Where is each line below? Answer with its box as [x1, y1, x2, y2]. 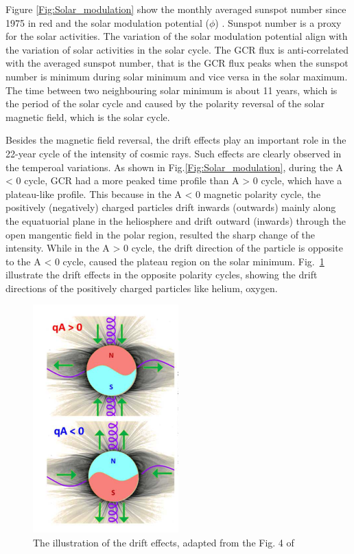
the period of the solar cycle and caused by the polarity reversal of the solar [5, 96, 324, 111]
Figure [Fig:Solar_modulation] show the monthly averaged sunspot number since [5, 2, 346, 16]
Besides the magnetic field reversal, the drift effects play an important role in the [5, 133, 346, 147]
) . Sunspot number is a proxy [215, 15, 342, 30]
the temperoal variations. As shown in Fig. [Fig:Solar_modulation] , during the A [5, 159, 344, 174]
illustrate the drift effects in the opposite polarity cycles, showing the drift [5, 267, 318, 282]
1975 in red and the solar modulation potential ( [5, 15, 209, 30]
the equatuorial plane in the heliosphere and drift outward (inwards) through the [5, 213, 346, 228]
